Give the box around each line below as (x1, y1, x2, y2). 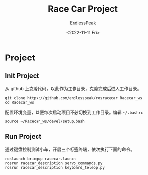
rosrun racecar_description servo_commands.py (5, 160, 103, 166)
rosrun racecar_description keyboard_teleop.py (5, 165, 105, 170)
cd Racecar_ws (5, 100, 35, 105)
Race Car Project (47, 3, 118, 15)
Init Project (5, 72, 39, 80)
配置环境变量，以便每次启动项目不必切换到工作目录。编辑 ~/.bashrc (5, 109, 143, 115)
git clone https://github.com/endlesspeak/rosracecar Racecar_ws (5, 95, 142, 100)
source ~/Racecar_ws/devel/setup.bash (5, 119, 85, 124)
